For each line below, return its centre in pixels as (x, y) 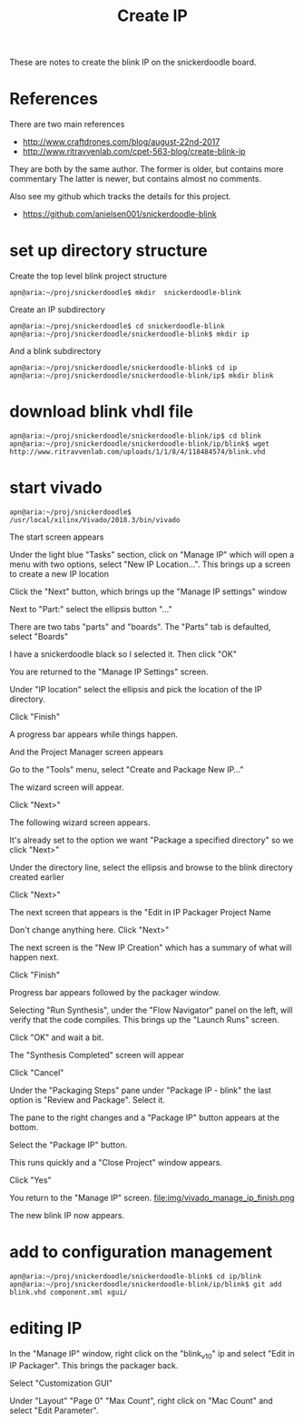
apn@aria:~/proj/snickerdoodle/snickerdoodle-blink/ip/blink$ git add (146, 1284)
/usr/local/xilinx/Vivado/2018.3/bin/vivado (95, 520)
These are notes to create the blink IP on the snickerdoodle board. (133, 62)
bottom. (24, 1127)
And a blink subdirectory (55, 351)
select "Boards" (39, 636)
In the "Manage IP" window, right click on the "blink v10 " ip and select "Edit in (152, 1354)
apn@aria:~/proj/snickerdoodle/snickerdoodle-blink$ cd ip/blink (135, 1276)
